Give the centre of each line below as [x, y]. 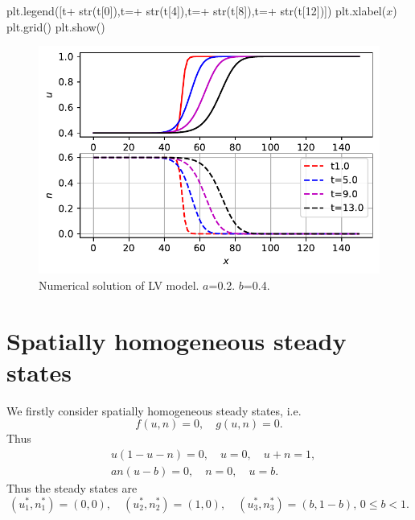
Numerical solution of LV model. [119, 285]
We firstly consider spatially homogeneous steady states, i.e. [154, 410]
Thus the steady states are [72, 487]
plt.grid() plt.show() [56, 26]
